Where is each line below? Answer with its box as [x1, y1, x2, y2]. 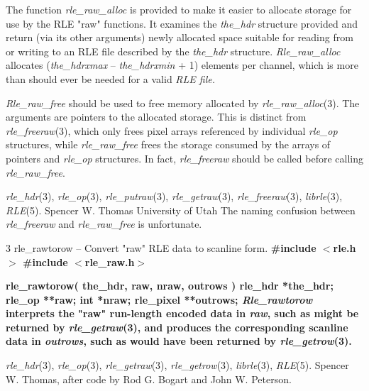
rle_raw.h [84, 254, 135, 269]
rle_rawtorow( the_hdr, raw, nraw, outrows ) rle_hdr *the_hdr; [6, 278, 334, 293]
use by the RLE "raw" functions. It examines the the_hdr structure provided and [6, 16, 358, 31]
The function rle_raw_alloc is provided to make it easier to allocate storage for [6, 2, 352, 16]
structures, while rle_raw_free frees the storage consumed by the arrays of [6, 137, 331, 152]
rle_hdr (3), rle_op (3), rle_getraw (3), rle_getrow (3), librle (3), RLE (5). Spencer [6, 358, 349, 373]
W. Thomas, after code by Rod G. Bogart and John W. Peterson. [6, 371, 292, 386]
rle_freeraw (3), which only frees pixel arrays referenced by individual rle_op [6, 123, 338, 138]
